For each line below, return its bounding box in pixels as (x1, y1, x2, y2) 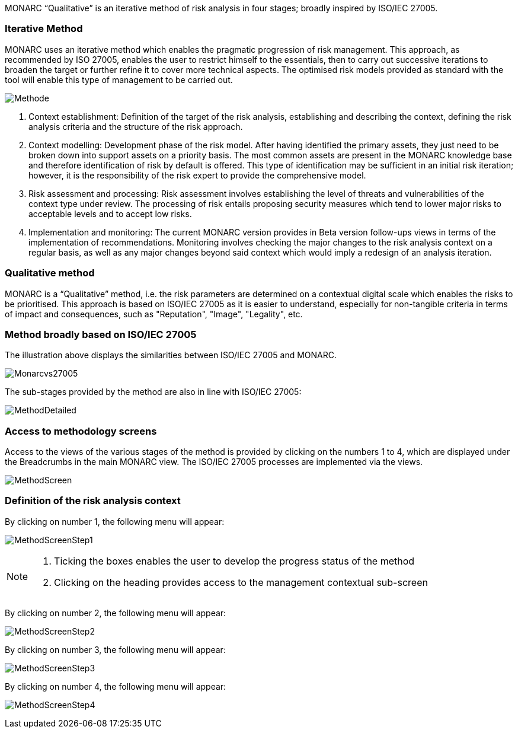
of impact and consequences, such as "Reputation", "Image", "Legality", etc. (5, 308, 303, 319)
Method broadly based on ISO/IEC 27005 (5, 328, 197, 340)
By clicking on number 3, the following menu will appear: (5, 644, 226, 655)
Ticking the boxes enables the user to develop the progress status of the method (54, 554, 415, 567)
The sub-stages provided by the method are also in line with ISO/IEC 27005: (5, 387, 302, 397)
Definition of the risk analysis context (5, 495, 181, 507)
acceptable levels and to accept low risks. (28, 208, 192, 219)
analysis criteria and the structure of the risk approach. (28, 121, 243, 132)
